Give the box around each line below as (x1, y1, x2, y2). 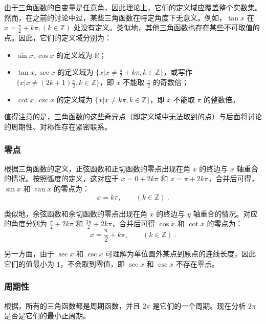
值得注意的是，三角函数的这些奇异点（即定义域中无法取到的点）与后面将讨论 (4, 111, 262, 122)
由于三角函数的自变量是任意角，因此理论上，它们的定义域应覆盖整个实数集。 (4, 2, 262, 12)
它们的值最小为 (4, 258, 54, 269)
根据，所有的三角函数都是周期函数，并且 (4, 300, 140, 311)
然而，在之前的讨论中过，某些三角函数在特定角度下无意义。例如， (4, 12, 226, 23)
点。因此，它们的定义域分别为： (4, 32, 112, 43)
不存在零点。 (175, 258, 219, 269)
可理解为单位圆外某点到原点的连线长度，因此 (105, 248, 256, 259)
